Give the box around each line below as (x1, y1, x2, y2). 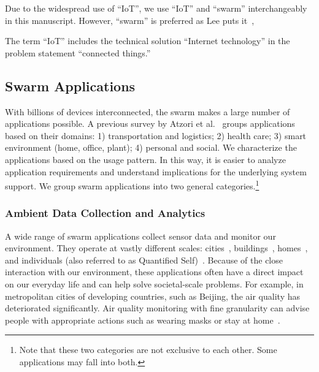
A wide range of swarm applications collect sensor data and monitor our (5, 229, 276, 242)
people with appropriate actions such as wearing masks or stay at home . (5, 313, 280, 326)
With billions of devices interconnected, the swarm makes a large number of (5, 105, 290, 118)
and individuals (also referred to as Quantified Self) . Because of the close (5, 253, 283, 266)
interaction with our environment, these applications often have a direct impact (5, 265, 304, 278)
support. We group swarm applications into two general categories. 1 (5, 178, 259, 192)
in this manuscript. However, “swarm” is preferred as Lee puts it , (5, 13, 255, 26)
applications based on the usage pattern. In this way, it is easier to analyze (5, 153, 286, 165)
